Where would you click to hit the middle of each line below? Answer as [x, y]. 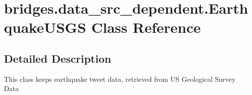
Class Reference [146, 27]
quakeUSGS [45, 27]
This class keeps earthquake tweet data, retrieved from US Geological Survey [120, 79]
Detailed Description [58, 58]
